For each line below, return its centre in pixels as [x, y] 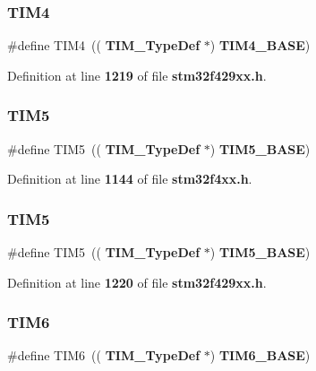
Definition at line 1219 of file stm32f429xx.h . [137, 75]
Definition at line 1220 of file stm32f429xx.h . [137, 282]
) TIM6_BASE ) [260, 355]
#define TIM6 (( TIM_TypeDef [104, 355]
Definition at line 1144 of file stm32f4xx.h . [130, 179]
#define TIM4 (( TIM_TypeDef [104, 45]
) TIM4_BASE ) [260, 45]
